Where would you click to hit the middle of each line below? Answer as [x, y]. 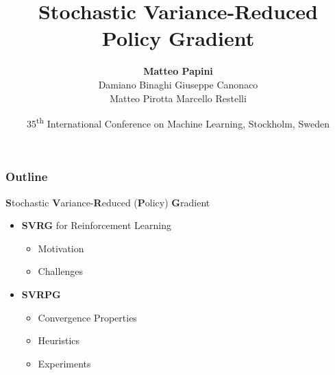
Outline [27, 177]
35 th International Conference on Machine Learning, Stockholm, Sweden [178, 122]
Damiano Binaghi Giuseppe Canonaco [178, 84]
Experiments [64, 363]
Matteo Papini [178, 71]
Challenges [61, 271]
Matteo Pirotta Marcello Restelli [178, 98]
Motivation [61, 248]
